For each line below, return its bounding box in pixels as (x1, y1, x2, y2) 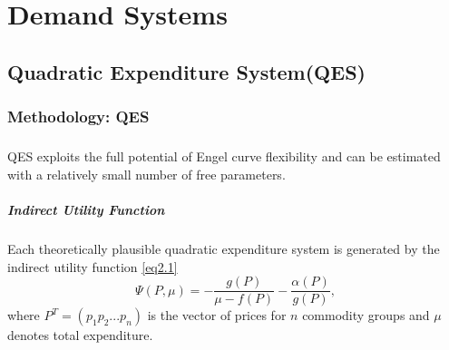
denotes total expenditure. (7, 326, 153, 345)
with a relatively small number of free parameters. (7, 164, 286, 183)
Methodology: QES (7, 105, 150, 128)
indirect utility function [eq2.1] (7, 257, 178, 276)
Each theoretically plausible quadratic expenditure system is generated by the (7, 239, 440, 258)
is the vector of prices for (147, 306, 287, 325)
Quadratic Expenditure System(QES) (7, 57, 366, 85)
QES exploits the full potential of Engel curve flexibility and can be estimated (7, 147, 441, 166)
